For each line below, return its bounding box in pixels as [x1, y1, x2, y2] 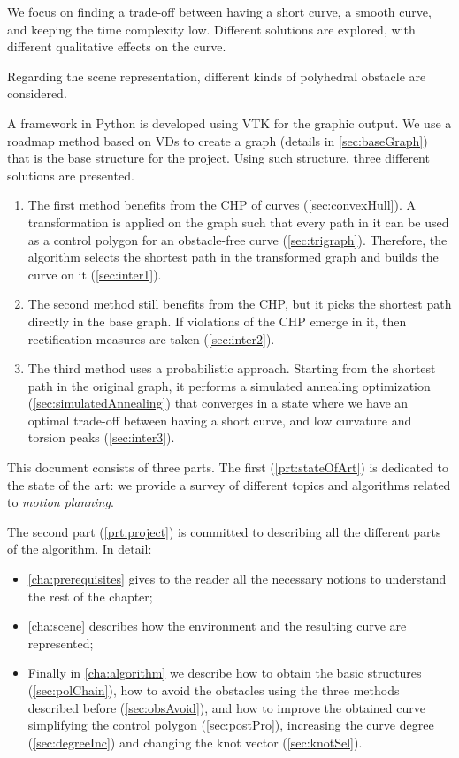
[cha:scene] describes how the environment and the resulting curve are [27, 616, 407, 635]
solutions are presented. [7, 165, 134, 184]
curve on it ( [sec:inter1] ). [27, 264, 162, 283]
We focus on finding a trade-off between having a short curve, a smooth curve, [7, 3, 432, 20]
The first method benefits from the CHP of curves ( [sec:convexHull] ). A [27, 195, 416, 214]
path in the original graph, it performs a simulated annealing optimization [27, 376, 431, 394]
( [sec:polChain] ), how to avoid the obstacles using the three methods [27, 681, 400, 699]
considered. [7, 84, 67, 103]
